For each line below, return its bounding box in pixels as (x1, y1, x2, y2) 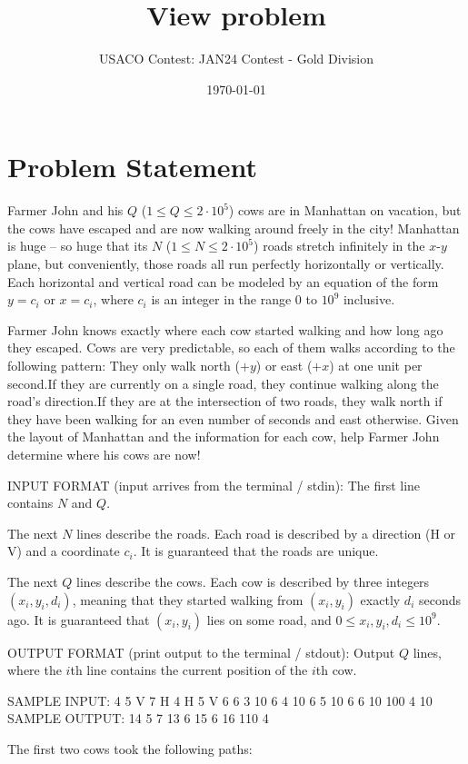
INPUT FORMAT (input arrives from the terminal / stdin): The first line (7, 475, 421, 494)
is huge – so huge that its (7, 236, 148, 255)
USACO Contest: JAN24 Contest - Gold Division (98, 49, 374, 68)
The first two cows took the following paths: (7, 739, 253, 758)
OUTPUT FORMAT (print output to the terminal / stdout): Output (7, 642, 395, 661)
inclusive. (343, 290, 395, 309)
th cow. (315, 660, 357, 680)
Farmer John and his (7, 201, 124, 220)
